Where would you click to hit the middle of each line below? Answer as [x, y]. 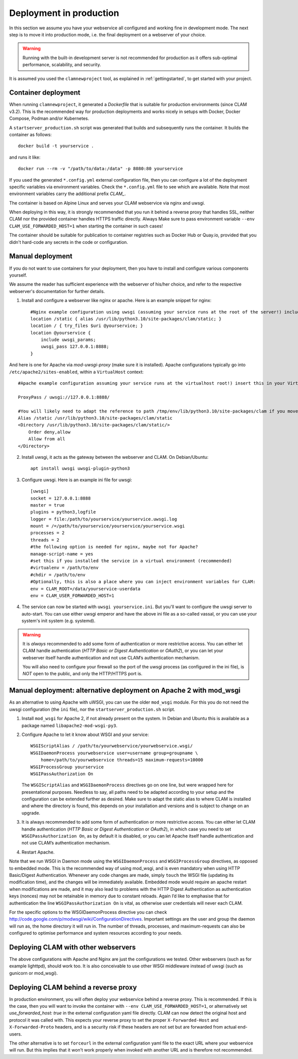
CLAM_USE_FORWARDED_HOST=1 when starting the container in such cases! [86, 226]
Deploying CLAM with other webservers [73, 947]
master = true [47, 505]
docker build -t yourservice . [56, 146]
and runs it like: [25, 157]
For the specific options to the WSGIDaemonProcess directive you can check [88, 912]
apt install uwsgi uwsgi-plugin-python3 [80, 469]
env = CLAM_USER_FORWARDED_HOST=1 [72, 595]
